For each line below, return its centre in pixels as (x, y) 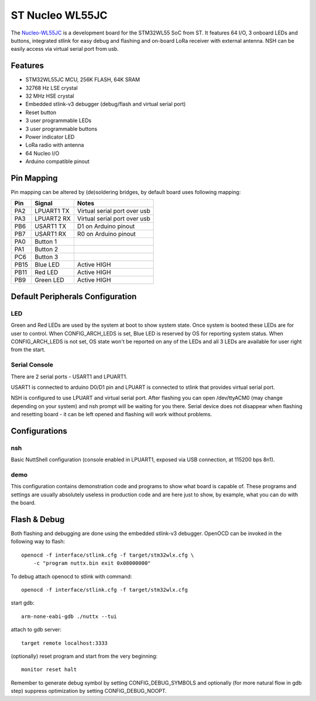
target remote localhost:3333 (65, 643)
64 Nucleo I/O (42, 153)
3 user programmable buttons (61, 129)
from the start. (28, 350)
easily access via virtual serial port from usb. (65, 49)
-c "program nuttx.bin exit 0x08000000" (92, 563)
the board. (23, 503)
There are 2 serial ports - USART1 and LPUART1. (69, 377)
